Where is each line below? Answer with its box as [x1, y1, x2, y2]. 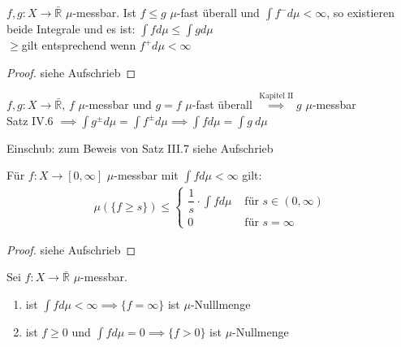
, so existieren [326, 4, 395, 20]
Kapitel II [259, 92, 294, 101]
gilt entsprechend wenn [21, 37, 136, 53]
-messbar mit [114, 167, 179, 184]
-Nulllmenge [190, 296, 251, 313]
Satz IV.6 [6, 111, 54, 128]
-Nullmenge [232, 323, 289, 340]
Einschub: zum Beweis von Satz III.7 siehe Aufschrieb [6, 139, 274, 156]
